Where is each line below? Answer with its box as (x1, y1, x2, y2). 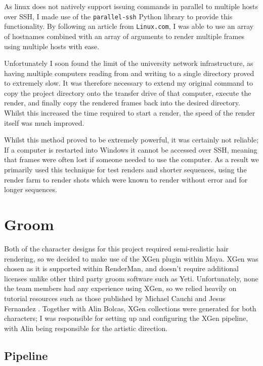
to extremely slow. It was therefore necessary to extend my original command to (4, 78, 253, 88)
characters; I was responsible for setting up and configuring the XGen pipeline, (4, 313, 248, 323)
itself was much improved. (4, 117, 84, 128)
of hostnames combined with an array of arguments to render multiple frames (4, 30, 244, 41)
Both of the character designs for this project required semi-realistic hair (4, 243, 229, 253)
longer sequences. (4, 184, 57, 195)
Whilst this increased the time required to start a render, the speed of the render (4, 107, 255, 118)
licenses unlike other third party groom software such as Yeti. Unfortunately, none (4, 273, 258, 283)
